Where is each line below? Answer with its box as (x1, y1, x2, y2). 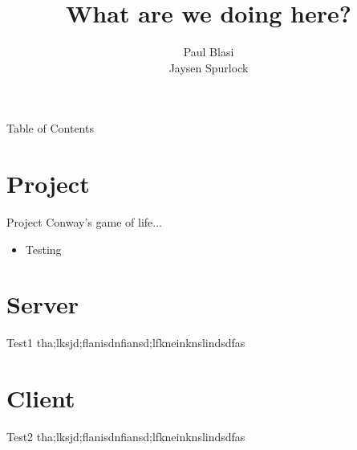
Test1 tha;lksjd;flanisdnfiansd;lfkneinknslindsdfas (6, 334, 245, 351)
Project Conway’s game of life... (6, 214, 162, 231)
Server (6, 288, 79, 321)
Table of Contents (6, 120, 94, 137)
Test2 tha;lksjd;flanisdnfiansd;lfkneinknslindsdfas (6, 428, 245, 445)
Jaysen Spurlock (168, 59, 249, 76)
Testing (25, 240, 62, 257)
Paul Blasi (183, 43, 234, 60)
